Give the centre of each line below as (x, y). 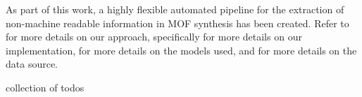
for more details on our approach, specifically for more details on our (154, 37)
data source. (32, 64)
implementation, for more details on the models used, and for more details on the (181, 50)
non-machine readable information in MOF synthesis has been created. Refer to (177, 23)
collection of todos (45, 87)
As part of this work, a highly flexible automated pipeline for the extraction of (175, 9)
